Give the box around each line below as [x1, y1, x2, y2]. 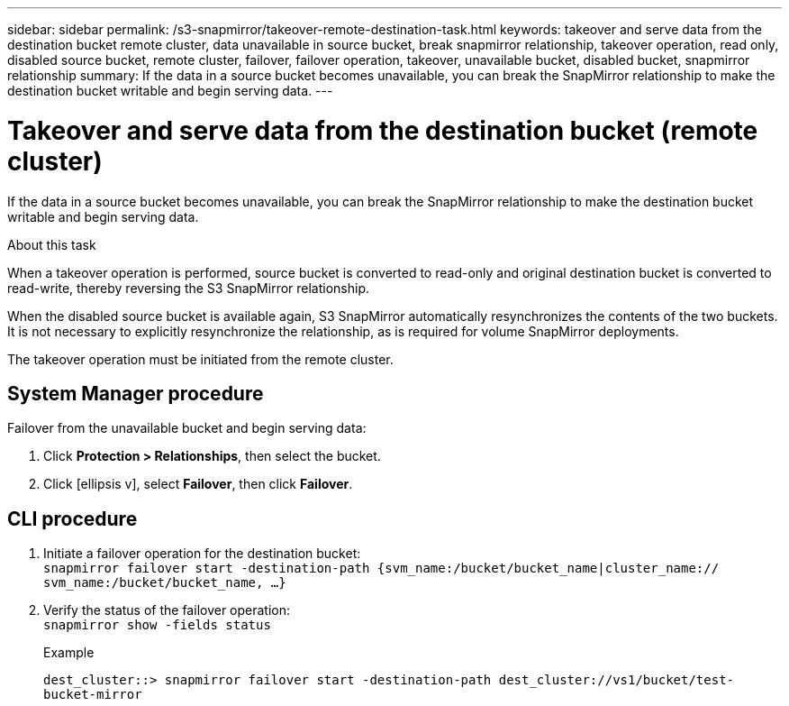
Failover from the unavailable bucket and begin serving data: [7, 420, 367, 436]
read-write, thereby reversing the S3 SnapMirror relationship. [7, 280, 370, 296]
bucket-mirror [43, 687, 142, 702]
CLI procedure [7, 507, 138, 530]
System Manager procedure [7, 381, 264, 405]
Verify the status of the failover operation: [43, 602, 291, 619]
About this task [7, 236, 96, 252]
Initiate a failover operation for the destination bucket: [43, 546, 361, 562]
